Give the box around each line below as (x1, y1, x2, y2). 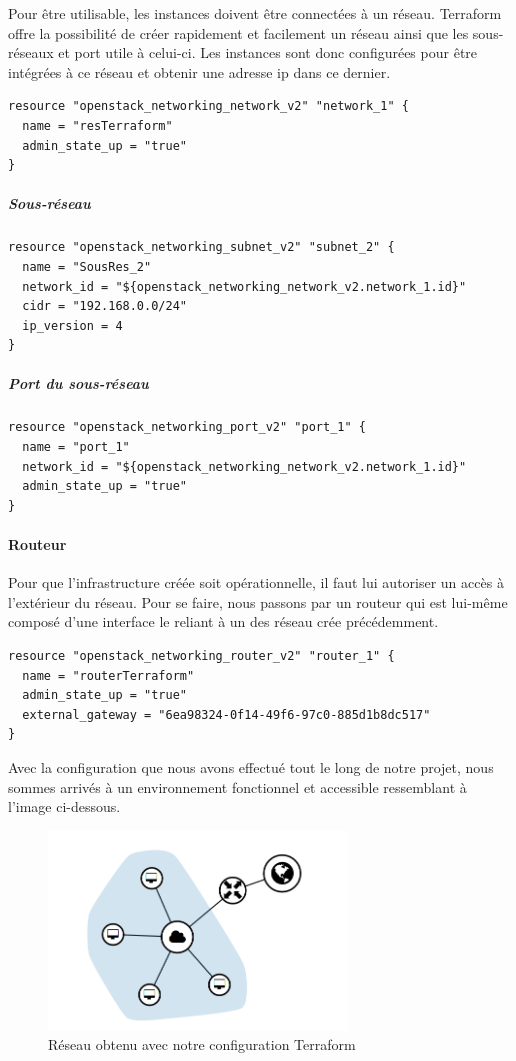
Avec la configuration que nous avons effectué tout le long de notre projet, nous (8, 756, 494, 777)
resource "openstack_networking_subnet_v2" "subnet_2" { (8, 240, 395, 255)
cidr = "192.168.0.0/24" (22, 299, 187, 314)
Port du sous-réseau (8, 373, 149, 394)
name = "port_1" (22, 440, 130, 455)
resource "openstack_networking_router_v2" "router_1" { (8, 648, 395, 663)
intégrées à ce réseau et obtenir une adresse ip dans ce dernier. (8, 61, 391, 82)
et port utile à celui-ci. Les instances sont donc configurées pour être (58, 42, 478, 63)
